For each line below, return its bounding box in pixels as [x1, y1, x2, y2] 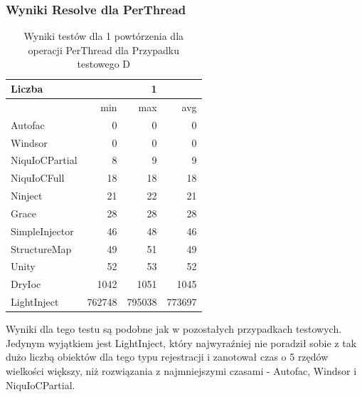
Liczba [11, 81, 43, 96]
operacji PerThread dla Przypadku [28, 42, 180, 57]
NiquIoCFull [11, 170, 65, 185]
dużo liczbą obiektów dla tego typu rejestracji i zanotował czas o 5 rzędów [6, 349, 329, 364]
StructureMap [11, 241, 72, 256]
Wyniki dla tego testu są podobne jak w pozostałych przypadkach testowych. [6, 321, 342, 336]
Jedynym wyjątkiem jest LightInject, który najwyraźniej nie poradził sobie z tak [6, 335, 357, 350]
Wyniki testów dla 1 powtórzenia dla [23, 29, 184, 43]
